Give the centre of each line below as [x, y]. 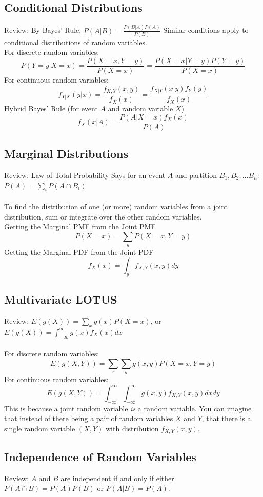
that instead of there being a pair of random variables [89, 418]
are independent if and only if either [117, 478]
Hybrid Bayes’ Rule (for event [51, 108]
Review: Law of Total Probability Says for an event [85, 175]
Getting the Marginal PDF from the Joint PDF [79, 252]
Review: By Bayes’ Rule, [43, 30]
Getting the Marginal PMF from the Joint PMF [80, 226]
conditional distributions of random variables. [76, 42]
